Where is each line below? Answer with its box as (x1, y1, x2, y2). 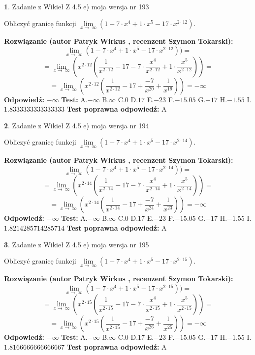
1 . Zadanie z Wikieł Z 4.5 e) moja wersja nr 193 (4, 1, 149, 11)
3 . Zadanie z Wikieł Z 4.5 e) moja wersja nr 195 (4, 239, 149, 249)
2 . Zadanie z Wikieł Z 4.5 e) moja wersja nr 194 (4, 120, 149, 130)
